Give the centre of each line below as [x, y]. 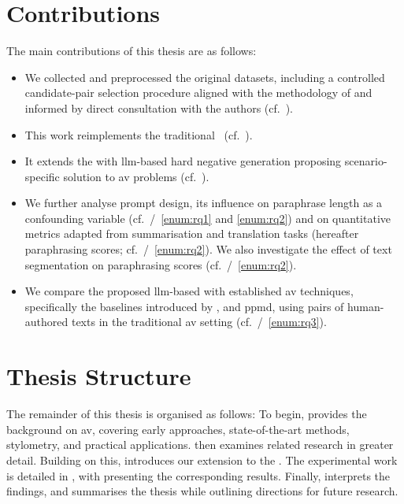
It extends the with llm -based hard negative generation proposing [183, 161]
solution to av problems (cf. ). [136, 176]
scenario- [366, 161]
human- [366, 306]
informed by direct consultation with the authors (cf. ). [159, 107]
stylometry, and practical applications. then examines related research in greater [200, 445]
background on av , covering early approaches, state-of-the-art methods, [178, 429]
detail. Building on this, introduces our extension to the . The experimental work [202, 460]
